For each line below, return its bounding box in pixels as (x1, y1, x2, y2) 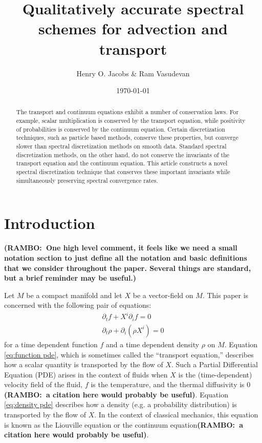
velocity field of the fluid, (4, 379, 83, 390)
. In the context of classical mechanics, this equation (94, 409, 258, 420)
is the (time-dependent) (178, 369, 252, 379)
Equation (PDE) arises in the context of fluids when (4, 369, 168, 379)
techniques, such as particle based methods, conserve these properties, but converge (16, 133, 238, 142)
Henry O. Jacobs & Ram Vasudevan (76, 68, 190, 78)
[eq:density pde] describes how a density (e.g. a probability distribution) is (4, 399, 237, 410)
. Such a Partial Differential (171, 359, 258, 370)
